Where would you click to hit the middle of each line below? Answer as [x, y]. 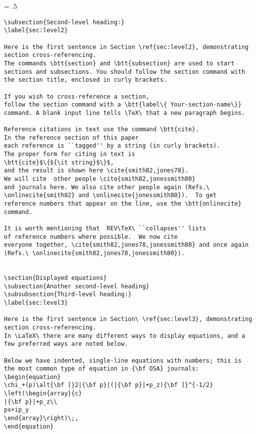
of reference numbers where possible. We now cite [91, 237]
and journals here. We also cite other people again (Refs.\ [107, 187]
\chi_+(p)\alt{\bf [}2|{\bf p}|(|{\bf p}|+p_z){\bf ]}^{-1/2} [109, 385]
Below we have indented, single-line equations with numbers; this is [123, 360]
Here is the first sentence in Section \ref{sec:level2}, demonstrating [126, 47]
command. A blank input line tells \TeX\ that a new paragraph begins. [125, 113]
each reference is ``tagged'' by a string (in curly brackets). [112, 146]
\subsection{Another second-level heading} [77, 286]
